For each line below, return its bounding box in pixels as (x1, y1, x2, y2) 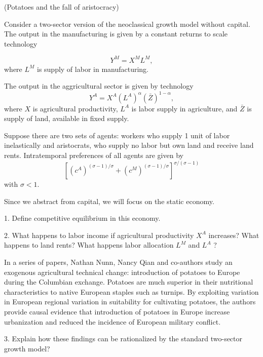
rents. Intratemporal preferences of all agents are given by (4, 149, 183, 160)
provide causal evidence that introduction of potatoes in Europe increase (4, 306, 230, 316)
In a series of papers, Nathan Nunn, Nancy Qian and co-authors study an (4, 257, 233, 267)
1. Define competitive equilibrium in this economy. (4, 213, 161, 223)
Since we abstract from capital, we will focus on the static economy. (4, 195, 214, 206)
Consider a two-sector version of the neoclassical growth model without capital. (4, 18, 250, 29)
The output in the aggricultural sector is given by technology (4, 81, 194, 91)
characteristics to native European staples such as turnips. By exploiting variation (4, 286, 259, 297)
